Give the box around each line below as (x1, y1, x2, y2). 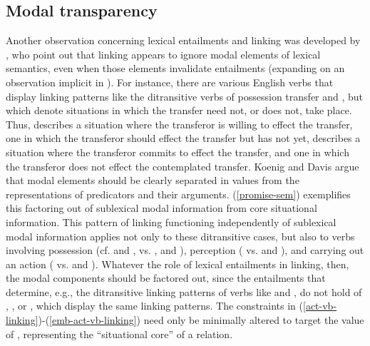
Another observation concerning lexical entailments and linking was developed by (6, 33, 361, 48)
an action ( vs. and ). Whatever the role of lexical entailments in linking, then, (6, 256, 349, 271)
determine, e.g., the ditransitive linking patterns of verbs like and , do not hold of (6, 284, 362, 299)
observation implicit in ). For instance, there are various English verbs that (6, 74, 334, 89)
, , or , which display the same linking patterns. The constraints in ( (6, 298, 304, 313)
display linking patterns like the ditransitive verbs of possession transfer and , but (6, 88, 364, 103)
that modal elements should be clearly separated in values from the (6, 173, 299, 188)
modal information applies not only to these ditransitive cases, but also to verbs (6, 228, 355, 243)
